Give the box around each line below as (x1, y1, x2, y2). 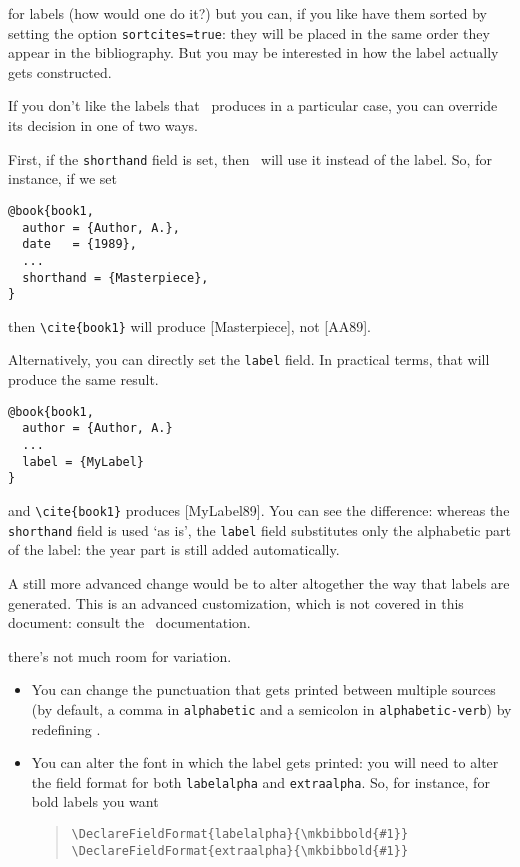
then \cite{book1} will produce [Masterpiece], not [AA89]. (8, 315, 371, 336)
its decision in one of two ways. (8, 115, 198, 136)
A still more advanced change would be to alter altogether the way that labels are (8, 572, 510, 593)
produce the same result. (8, 369, 159, 390)
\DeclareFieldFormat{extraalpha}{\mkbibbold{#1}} (71, 843, 409, 858)
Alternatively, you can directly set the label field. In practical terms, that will (8, 349, 490, 370)
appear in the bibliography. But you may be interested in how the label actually (8, 42, 499, 63)
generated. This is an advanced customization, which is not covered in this (8, 592, 464, 613)
